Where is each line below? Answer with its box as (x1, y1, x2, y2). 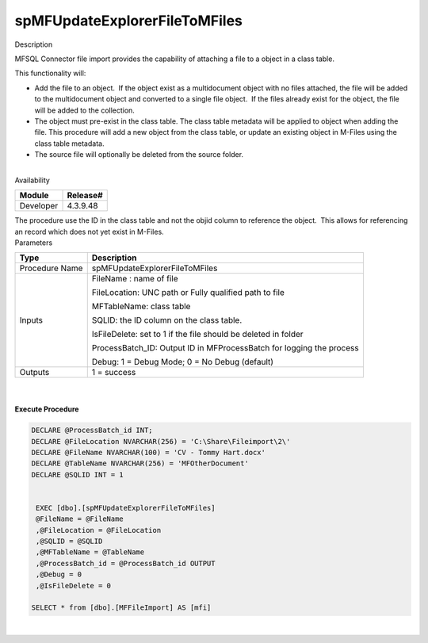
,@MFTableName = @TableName (36, 548, 145, 557)
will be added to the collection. (34, 105, 135, 115)
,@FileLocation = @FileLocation (36, 526, 162, 534)
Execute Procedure (14, 404, 79, 414)
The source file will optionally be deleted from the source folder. (34, 150, 244, 159)
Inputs (19, 315, 44, 326)
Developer (19, 201, 59, 212)
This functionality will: (14, 68, 86, 78)
